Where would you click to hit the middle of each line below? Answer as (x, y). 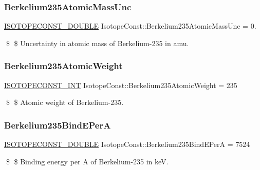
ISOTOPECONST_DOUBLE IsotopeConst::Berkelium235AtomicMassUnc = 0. (130, 26)
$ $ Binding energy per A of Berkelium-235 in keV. (87, 161)
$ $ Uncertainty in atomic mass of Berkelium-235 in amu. (97, 43)
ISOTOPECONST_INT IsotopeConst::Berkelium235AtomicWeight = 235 (121, 85)
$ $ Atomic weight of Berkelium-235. (65, 102)
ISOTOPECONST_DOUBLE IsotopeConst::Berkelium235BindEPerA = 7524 (127, 144)
